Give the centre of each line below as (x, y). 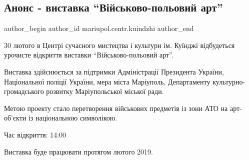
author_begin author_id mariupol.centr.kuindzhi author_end (99, 28)
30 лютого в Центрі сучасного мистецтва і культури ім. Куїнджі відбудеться (119, 45)
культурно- (229, 81)
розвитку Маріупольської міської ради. (105, 91)
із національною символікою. (73, 118)
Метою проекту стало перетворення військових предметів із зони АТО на (116, 108)
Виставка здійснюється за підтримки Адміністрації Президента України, (114, 71)
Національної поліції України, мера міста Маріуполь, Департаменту (107, 81)
